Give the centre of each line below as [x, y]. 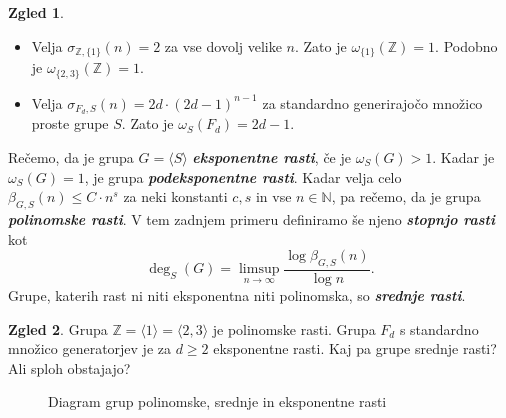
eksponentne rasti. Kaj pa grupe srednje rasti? [355, 348]
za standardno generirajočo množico [372, 102]
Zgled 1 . [36, 12]
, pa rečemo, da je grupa [406, 196]
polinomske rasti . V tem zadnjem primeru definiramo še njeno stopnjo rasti [251, 218]
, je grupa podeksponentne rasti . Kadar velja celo [243, 176]
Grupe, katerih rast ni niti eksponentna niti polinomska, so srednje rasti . [237, 294]
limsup [259, 269]
